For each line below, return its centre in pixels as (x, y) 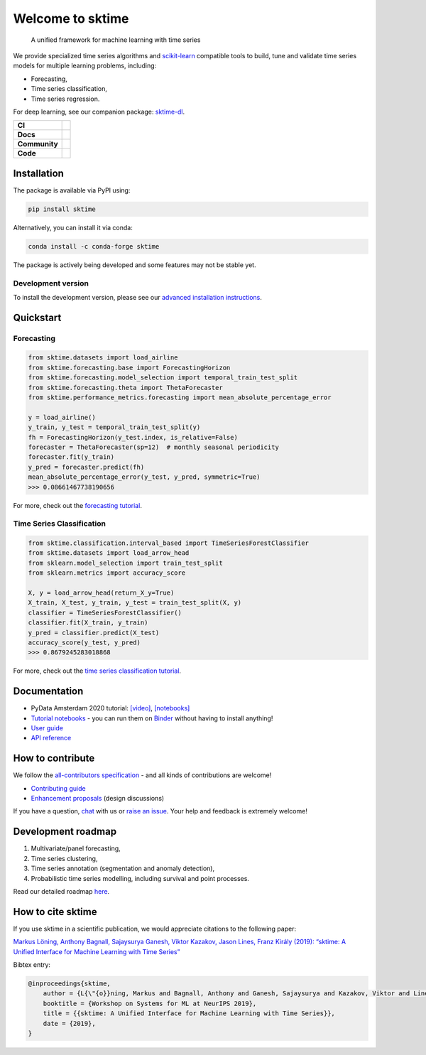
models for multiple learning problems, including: (85, 66)
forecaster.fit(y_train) (71, 457)
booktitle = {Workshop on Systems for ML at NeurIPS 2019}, (150, 1003)
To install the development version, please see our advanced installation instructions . (138, 297)
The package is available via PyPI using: (72, 190)
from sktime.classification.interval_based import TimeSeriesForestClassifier (168, 543)
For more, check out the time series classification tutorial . (97, 671)
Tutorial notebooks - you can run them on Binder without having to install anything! (152, 718)
